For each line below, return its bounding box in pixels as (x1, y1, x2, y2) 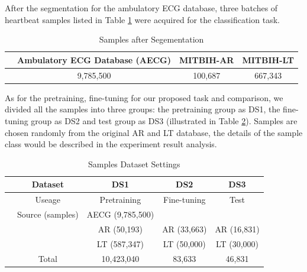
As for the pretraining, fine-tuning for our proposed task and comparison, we (5, 91, 283, 103)
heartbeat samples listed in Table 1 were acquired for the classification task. (5, 13, 280, 25)
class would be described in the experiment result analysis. (5, 138, 217, 150)
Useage (35, 193, 61, 206)
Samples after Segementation (99, 33, 204, 46)
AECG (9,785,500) (86, 208, 154, 220)
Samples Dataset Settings (88, 157, 180, 170)
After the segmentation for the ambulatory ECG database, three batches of (5, 2, 278, 14)
